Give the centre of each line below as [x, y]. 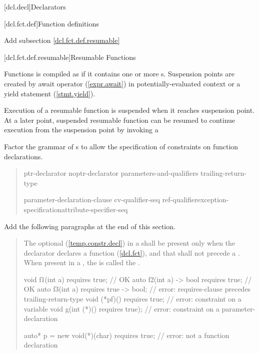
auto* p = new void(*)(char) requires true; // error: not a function [126, 335]
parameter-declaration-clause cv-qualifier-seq [92, 199]
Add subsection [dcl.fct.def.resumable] [62, 40]
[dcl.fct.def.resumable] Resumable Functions [70, 57]
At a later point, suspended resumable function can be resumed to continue [120, 120]
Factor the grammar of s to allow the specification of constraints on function [121, 146]
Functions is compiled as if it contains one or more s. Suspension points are [119, 74]
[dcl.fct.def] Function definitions [51, 23]
